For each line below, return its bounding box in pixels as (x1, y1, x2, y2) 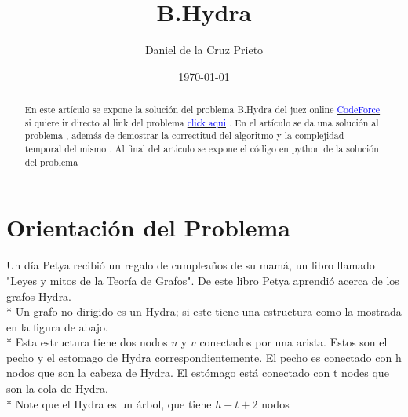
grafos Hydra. (6, 287, 72, 304)
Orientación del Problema (6, 211, 291, 243)
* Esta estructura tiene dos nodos (6, 334, 168, 350)
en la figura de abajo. (6, 318, 108, 335)
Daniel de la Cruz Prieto (144, 42, 264, 58)
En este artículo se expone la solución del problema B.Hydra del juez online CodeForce (24, 103, 381, 116)
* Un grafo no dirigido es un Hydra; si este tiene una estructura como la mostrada (6, 303, 402, 320)
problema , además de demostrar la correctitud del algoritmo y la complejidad (24, 129, 344, 142)
